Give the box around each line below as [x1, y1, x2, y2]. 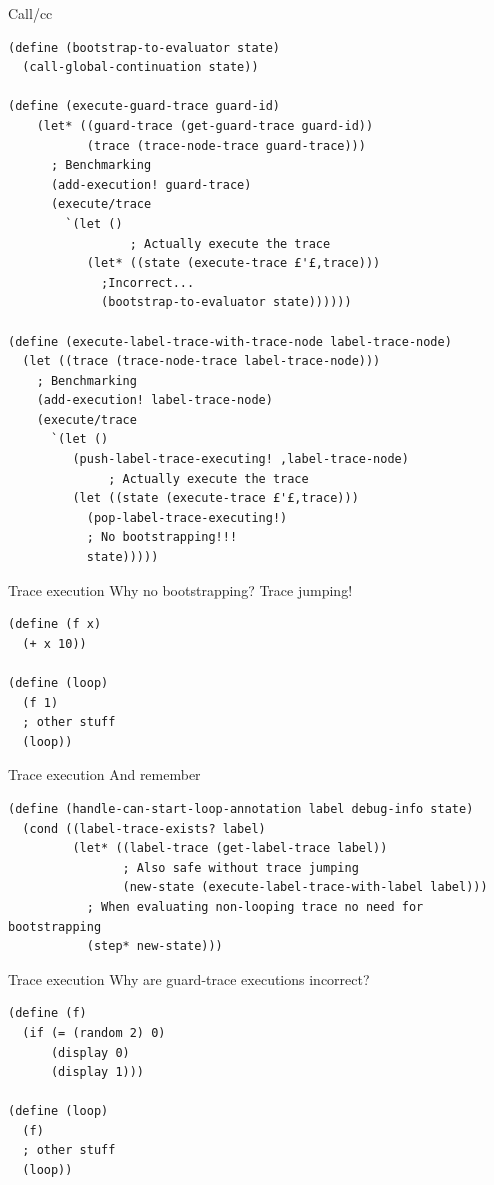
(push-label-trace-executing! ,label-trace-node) [72, 452, 409, 467]
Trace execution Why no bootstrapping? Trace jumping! [8, 579, 353, 600]
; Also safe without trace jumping [122, 860, 359, 875]
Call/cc [8, 3, 53, 23]
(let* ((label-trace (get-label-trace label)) [72, 841, 388, 856]
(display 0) [50, 1045, 130, 1060]
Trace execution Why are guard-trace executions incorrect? [8, 968, 370, 989]
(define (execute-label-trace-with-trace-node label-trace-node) [8, 334, 452, 349]
